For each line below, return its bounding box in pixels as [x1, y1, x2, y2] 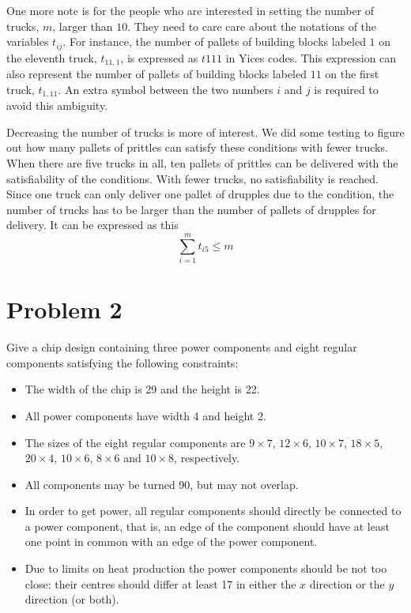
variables [6, 33, 49, 50]
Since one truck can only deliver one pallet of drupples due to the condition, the [6, 186, 394, 202]
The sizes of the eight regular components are [25, 434, 246, 450]
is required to [314, 81, 379, 97]
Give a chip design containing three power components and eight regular [6, 339, 357, 355]
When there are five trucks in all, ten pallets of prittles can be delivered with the [6, 154, 398, 171]
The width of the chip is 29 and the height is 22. [25, 381, 260, 397]
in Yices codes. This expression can [225, 49, 397, 66]
